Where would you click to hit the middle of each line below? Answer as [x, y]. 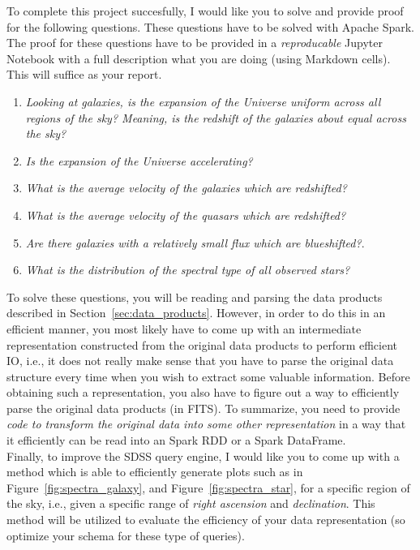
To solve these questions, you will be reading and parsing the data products [195, 296]
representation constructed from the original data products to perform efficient [202, 344]
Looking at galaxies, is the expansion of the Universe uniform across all [203, 101]
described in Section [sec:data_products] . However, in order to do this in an [196, 313]
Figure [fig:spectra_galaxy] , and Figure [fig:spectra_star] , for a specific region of [208, 487]
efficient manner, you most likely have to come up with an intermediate [184, 328]
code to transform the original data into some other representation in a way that [206, 424]
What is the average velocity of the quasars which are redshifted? [186, 215]
